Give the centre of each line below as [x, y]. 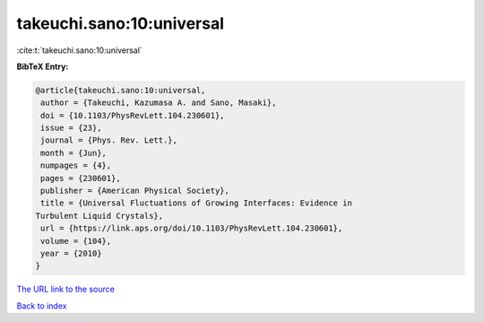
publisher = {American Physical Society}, [135, 191]
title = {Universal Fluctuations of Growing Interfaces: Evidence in [197, 203]
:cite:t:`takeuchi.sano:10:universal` [79, 50]
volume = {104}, [76, 241]
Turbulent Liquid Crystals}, [99, 216]
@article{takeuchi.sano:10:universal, [121, 90]
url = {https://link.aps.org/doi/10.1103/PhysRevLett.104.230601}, [192, 228]
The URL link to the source [66, 289]
